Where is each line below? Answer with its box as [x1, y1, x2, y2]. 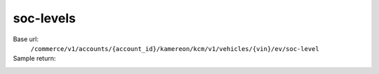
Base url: [13, 35, 39, 43]
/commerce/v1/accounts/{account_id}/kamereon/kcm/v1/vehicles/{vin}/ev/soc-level [30, 45, 319, 52]
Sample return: [13, 54, 56, 63]
